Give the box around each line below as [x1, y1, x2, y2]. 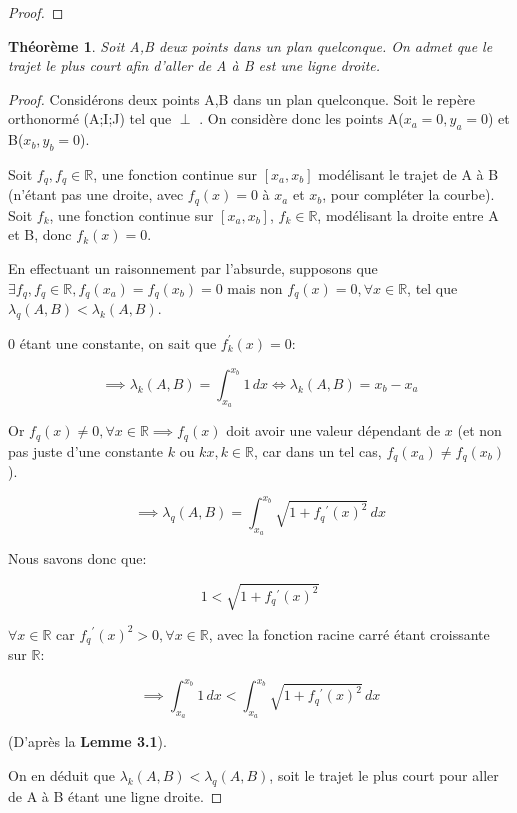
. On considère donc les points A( [199, 108, 404, 129]
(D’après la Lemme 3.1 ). [8, 731, 167, 752]
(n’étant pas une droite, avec [8, 184, 184, 205]
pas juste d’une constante [8, 440, 164, 461]
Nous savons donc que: [8, 548, 147, 569]
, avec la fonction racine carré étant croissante [208, 623, 490, 644]
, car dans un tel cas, [253, 440, 382, 461]
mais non [227, 277, 283, 298]
